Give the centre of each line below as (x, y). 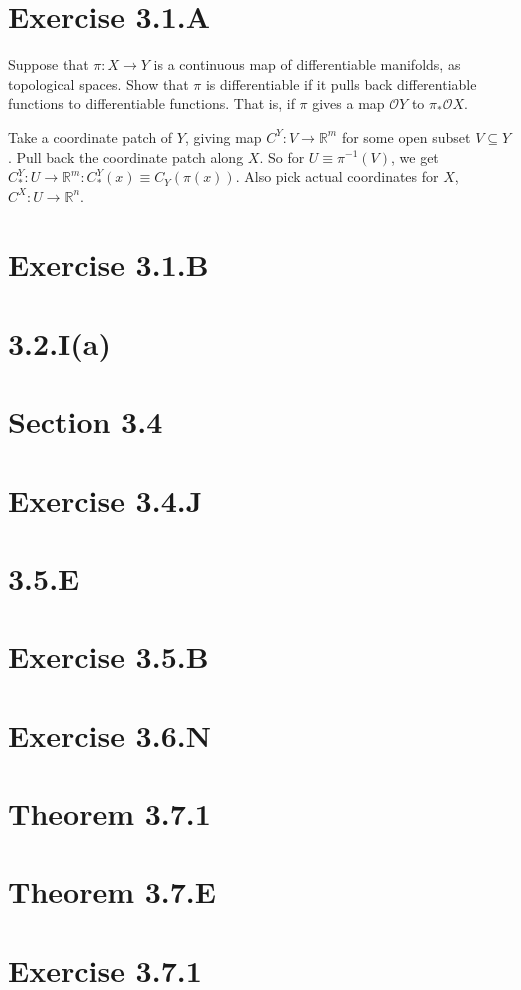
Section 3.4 (85, 421)
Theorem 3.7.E (112, 891)
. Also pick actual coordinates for (337, 176)
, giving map (223, 136)
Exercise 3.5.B (108, 656)
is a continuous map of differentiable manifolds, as (307, 64)
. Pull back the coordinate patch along (126, 156)
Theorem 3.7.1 (109, 813)
